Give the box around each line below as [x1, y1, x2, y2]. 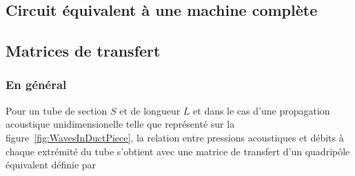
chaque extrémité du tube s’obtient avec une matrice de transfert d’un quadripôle [6, 144, 350, 158]
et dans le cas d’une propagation [193, 103, 330, 117]
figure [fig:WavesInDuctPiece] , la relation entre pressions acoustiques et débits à [6, 130, 344, 144]
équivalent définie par [6, 157, 97, 172]
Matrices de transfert [6, 40, 161, 61]
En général [6, 76, 67, 93]
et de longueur [119, 103, 181, 117]
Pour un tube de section [6, 103, 108, 117]
